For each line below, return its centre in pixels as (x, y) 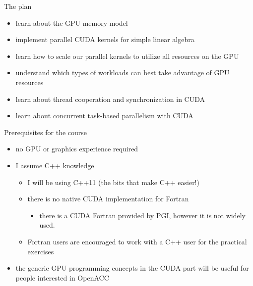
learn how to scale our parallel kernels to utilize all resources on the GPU (127, 56)
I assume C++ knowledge (55, 165)
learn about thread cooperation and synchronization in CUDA (110, 99)
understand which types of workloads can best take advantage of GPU (123, 72)
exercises (41, 251)
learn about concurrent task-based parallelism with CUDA (104, 116)
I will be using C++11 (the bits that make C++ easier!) (113, 182)
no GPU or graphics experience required (77, 149)
